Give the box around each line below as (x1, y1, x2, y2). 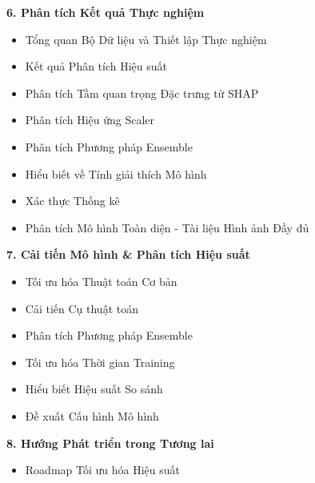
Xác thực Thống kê (25, 192, 120, 209)
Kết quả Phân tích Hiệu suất (25, 58, 168, 74)
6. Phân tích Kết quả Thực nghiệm (6, 4, 205, 20)
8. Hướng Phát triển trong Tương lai (6, 434, 214, 451)
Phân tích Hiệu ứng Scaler (25, 111, 155, 128)
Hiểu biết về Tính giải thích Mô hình (25, 165, 207, 182)
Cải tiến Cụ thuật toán (25, 300, 138, 316)
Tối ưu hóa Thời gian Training (25, 353, 175, 370)
